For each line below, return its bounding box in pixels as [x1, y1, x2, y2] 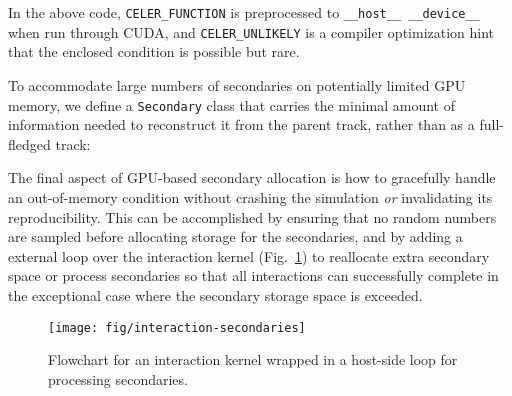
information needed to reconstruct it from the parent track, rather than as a [8, 114, 475, 135]
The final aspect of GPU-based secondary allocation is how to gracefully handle [8, 167, 496, 188]
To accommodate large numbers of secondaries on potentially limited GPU [8, 74, 466, 95]
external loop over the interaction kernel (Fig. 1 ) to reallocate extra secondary [8, 245, 490, 266]
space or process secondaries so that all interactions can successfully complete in [8, 265, 499, 286]
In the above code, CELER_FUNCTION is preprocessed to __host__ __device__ [8, 2, 480, 22]
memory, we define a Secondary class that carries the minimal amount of [8, 94, 456, 115]
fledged [8, 133, 51, 154]
